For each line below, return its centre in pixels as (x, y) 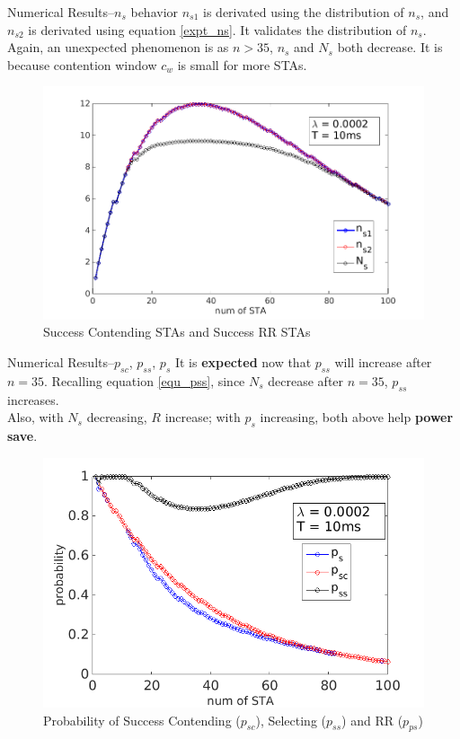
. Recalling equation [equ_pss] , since (145, 380)
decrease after (306, 380)
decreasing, (117, 417)
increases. (33, 399)
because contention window (82, 64)
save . (22, 435)
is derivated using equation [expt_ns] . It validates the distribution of (217, 29)
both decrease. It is (390, 47)
